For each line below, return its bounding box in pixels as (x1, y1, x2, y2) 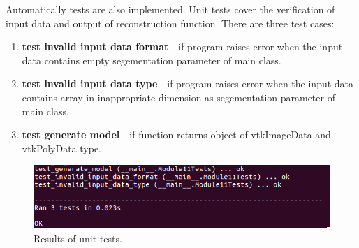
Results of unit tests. (34, 231, 122, 246)
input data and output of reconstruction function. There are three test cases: (6, 15, 335, 30)
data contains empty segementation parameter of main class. (22, 52, 281, 67)
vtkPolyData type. (22, 140, 101, 155)
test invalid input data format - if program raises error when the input (22, 39, 343, 54)
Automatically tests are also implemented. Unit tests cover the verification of (6, 2, 335, 16)
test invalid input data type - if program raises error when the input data (22, 76, 354, 91)
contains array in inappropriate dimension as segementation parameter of (22, 89, 335, 104)
